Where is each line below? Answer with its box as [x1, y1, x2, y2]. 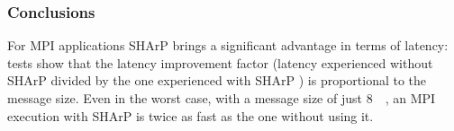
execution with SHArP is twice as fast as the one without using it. [7, 106, 374, 125]
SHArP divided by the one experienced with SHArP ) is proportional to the [7, 71, 427, 90]
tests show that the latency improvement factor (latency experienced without [7, 53, 433, 72]
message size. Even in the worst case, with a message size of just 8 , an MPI [7, 89, 436, 107]
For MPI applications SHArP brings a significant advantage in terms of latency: [7, 36, 449, 55]
